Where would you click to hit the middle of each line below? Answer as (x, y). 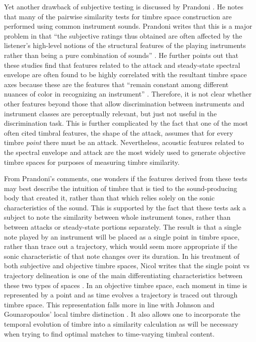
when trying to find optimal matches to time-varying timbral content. (109, 333)
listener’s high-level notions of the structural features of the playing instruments (125, 45)
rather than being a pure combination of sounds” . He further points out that (121, 55)
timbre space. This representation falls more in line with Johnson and (109, 304)
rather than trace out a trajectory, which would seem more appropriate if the (121, 246)
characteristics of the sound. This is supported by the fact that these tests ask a (125, 207)
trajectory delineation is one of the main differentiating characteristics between (123, 275)
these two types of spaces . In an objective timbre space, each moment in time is (126, 285)
